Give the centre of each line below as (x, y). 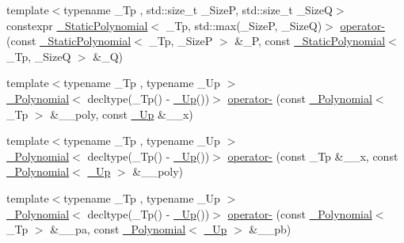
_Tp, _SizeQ (39, 56)
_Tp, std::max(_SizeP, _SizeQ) (244, 25)
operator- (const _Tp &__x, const (313, 156)
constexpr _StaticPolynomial (77, 25)
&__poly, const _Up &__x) (122, 114)
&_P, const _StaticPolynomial (310, 41)
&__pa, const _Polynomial (118, 229)
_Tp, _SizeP (181, 41)
